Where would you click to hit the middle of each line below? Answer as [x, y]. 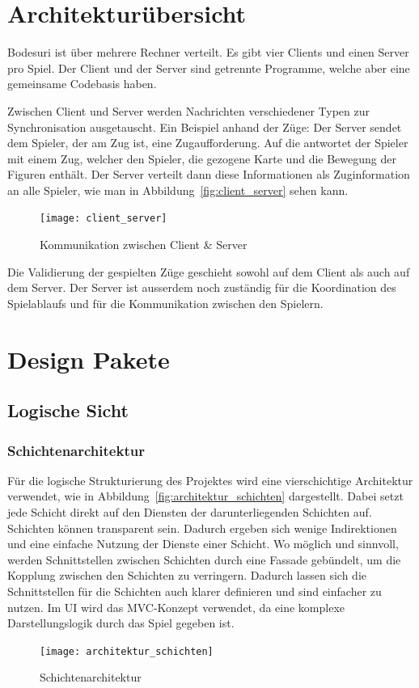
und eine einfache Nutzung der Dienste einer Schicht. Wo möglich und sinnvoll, [203, 544]
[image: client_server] [104, 219]
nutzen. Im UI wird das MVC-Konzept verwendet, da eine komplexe [176, 607]
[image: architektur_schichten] [127, 651]
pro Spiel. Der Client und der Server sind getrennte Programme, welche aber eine [209, 68]
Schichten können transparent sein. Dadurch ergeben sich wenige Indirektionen [202, 528]
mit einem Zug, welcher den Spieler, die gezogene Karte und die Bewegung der [202, 158]
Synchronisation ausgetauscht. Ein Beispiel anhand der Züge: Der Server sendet [205, 127]
